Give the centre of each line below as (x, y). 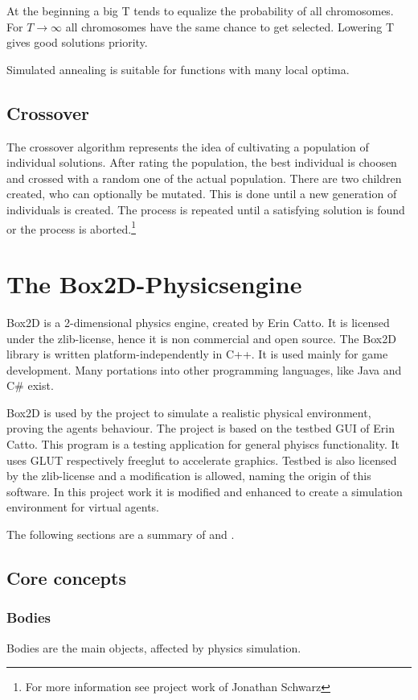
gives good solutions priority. (77, 42)
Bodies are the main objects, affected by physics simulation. (154, 647)
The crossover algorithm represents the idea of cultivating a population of (188, 146)
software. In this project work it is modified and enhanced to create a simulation (205, 491)
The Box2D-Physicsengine (154, 283)
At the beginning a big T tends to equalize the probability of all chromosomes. (200, 10)
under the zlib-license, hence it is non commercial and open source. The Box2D (201, 338)
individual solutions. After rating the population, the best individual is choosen (202, 162)
